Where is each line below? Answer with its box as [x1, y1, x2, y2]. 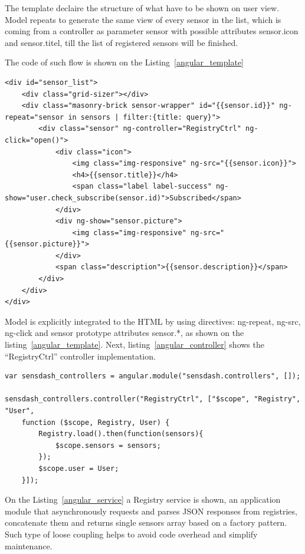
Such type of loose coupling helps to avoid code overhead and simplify [5, 527, 258, 540]
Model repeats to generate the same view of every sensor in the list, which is [5, 13, 281, 25]
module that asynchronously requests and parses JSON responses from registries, [5, 504, 297, 517]
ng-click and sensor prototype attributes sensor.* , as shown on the [5, 327, 244, 339]
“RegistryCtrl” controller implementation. [5, 349, 156, 362]
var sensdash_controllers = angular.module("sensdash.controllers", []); [5, 372, 301, 381]
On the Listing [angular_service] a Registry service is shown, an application [5, 493, 281, 506]
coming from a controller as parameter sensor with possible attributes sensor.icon [5, 25, 299, 37]
